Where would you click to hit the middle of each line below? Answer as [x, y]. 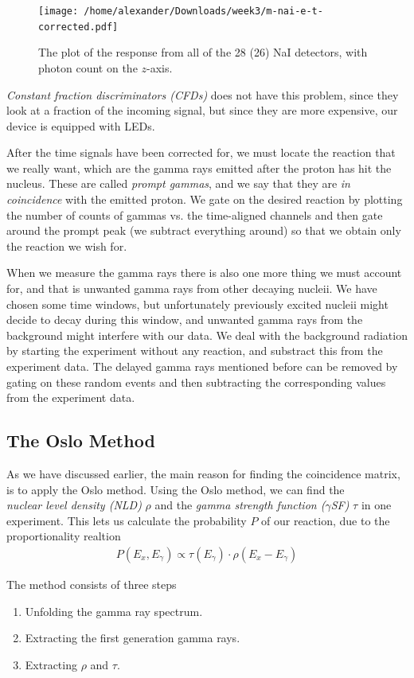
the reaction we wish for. [67, 245]
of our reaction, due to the [326, 520]
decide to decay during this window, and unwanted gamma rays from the [185, 320]
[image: [59, 11]
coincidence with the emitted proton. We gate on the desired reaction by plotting [205, 199]
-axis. [160, 67]
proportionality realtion [64, 536]
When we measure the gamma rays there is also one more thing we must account [204, 273]
